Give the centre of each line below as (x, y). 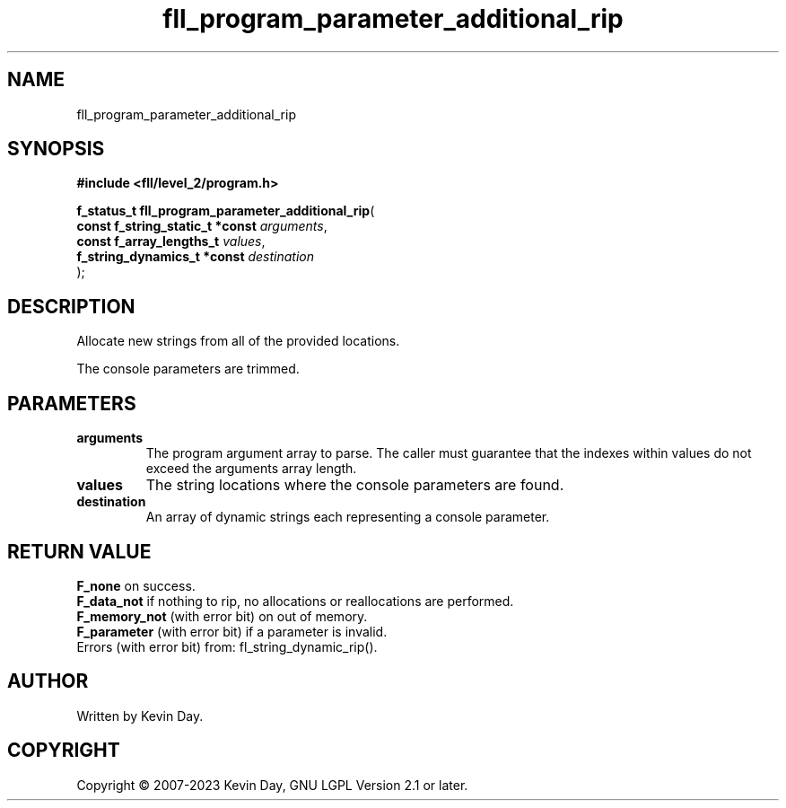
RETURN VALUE (79, 551)
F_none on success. (136, 585)
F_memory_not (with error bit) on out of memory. (222, 616)
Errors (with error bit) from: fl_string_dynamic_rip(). (227, 646)
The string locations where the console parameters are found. (355, 485)
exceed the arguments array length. (251, 469)
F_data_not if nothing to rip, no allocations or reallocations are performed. (295, 601)
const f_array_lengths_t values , (171, 242)
